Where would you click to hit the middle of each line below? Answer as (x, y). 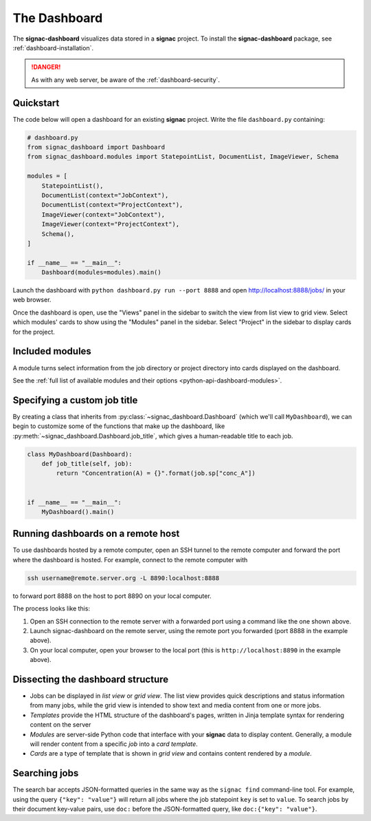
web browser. (32, 300)
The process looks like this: (52, 608)
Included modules (52, 351)
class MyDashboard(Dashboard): (80, 454)
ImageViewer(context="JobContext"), (103, 214)
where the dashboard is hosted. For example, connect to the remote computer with (130, 559)
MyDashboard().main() (78, 512)
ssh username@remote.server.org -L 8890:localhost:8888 (123, 578)
